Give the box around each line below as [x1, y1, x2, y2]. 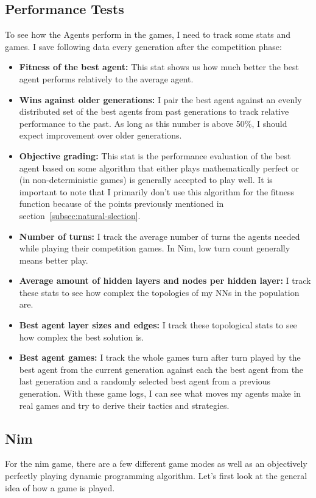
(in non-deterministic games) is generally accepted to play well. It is [19, 173, 273, 186]
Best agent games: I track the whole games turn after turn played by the [19, 351, 301, 364]
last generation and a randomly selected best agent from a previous [19, 375, 271, 388]
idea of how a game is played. [5, 481, 115, 494]
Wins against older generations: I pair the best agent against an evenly [19, 93, 302, 106]
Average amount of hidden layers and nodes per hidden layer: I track [19, 274, 311, 287]
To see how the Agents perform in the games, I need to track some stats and [5, 28, 291, 41]
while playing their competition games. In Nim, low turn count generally [19, 242, 290, 254]
